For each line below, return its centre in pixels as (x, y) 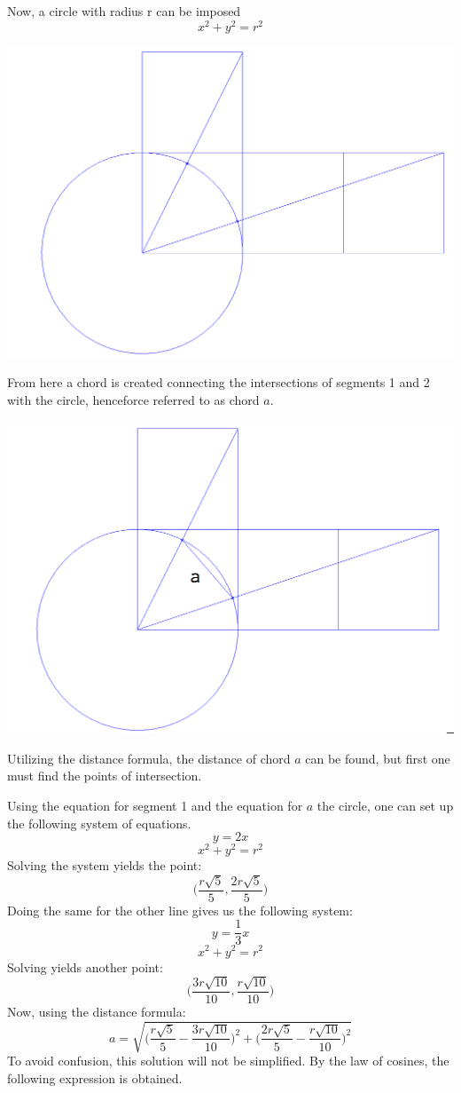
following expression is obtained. (95, 1077)
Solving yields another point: (85, 966)
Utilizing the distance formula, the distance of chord (149, 758)
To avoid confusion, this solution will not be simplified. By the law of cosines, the (228, 1061)
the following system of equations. (99, 823)
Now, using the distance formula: (97, 1011)
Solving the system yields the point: (105, 865)
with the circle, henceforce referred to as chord (133, 399)
